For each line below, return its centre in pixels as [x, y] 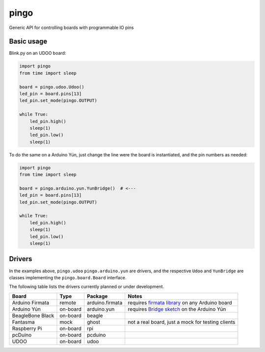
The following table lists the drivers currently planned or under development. [87, 287]
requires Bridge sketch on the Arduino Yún [177, 309]
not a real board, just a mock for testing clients [182, 322]
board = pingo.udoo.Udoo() [52, 87]
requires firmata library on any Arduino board [180, 302]
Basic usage [28, 42]
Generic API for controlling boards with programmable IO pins [71, 28]
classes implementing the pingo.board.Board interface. [68, 277]
